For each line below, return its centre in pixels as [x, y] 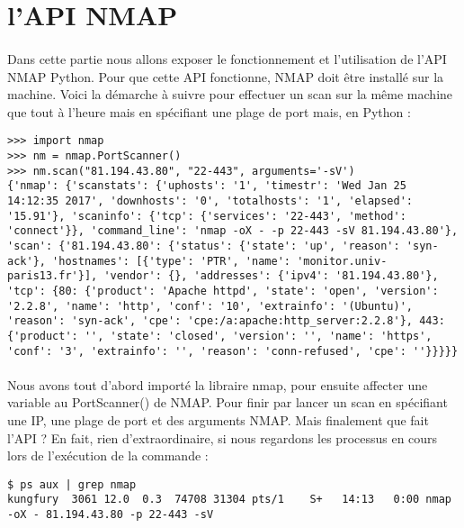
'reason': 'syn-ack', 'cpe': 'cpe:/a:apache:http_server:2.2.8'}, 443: [226, 321]
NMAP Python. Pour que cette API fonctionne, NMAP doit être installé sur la [226, 76]
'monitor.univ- [342, 261]
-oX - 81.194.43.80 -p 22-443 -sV [111, 515]
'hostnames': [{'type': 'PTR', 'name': [171, 261]
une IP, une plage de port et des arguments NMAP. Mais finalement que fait [218, 419]
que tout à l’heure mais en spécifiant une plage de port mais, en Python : [209, 111]
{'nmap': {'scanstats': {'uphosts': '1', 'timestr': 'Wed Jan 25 [207, 186]
